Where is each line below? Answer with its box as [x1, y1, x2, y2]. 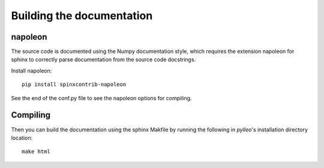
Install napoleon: [11, 67, 52, 74]
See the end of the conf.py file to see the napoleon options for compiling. [11, 94, 192, 101]
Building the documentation [11, 9, 153, 22]
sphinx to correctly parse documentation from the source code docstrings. [11, 56, 196, 63]
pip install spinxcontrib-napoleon [22, 81, 127, 88]
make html [22, 148, 50, 155]
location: [11, 134, 33, 141]
